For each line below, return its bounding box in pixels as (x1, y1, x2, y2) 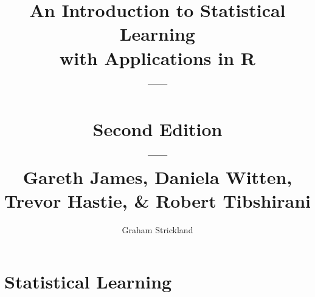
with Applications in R (60, 45, 255, 70)
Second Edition (92, 117, 223, 142)
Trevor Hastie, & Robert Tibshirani (4, 188, 311, 213)
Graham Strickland (122, 223, 193, 236)
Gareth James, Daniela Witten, (22, 164, 292, 189)
